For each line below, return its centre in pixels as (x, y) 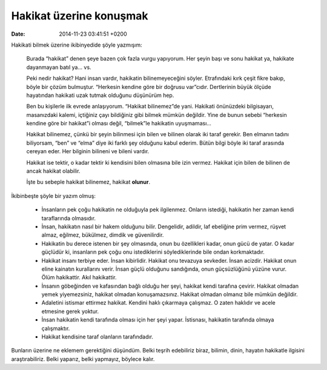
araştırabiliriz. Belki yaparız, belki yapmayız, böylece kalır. (83, 359)
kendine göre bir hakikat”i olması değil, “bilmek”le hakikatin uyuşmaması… (119, 124)
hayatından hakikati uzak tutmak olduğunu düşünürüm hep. (100, 95)
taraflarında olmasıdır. (69, 218)
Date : (18, 34)
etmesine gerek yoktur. (70, 311)
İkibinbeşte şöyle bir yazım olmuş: (54, 196)
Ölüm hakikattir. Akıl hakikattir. (79, 277)
